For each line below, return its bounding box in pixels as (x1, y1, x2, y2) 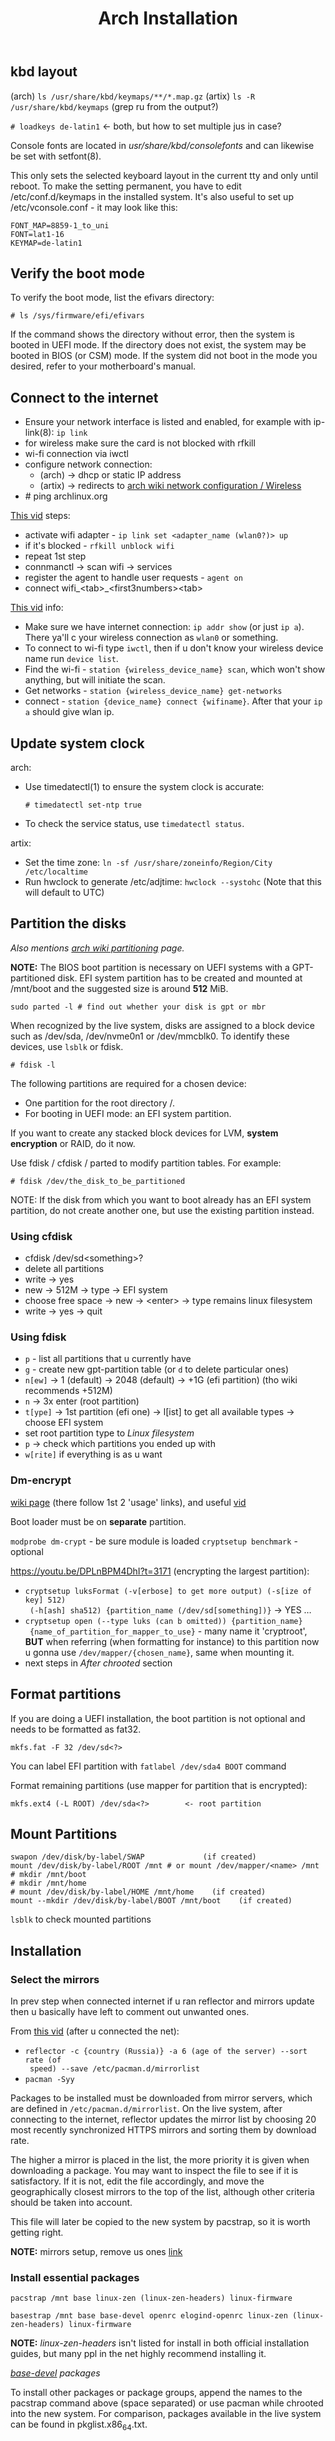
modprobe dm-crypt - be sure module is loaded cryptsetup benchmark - (10, 1535, 298, 1547)
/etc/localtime (24, 867, 89, 877)
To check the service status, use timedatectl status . (24, 818, 245, 830)
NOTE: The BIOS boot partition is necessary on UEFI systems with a (10, 961, 290, 973)
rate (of (24, 2055, 62, 2066)
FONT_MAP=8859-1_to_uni (10, 220, 110, 231)
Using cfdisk (10, 1229, 73, 1243)
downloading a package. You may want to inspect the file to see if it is (10, 2165, 299, 2177)
